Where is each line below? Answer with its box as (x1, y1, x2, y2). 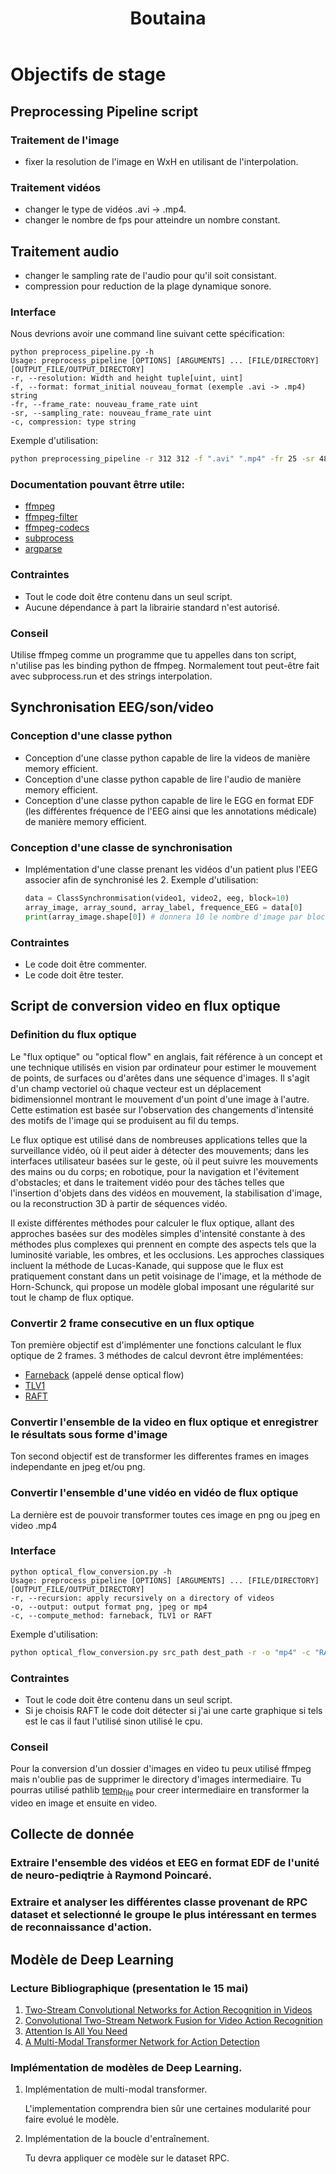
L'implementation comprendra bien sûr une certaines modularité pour (24, 2103, 312, 2115)
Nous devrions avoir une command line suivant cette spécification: (10, 328, 285, 340)
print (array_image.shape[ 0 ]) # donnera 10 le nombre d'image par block (24, 912, 330, 922)
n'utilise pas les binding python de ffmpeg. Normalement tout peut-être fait (10, 660, 320, 672)
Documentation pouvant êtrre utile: (10, 478, 185, 492)
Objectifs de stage (10, 63, 167, 86)
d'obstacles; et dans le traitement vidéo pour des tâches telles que (10, 1176, 285, 1188)
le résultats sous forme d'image (10, 1427, 168, 1441)
